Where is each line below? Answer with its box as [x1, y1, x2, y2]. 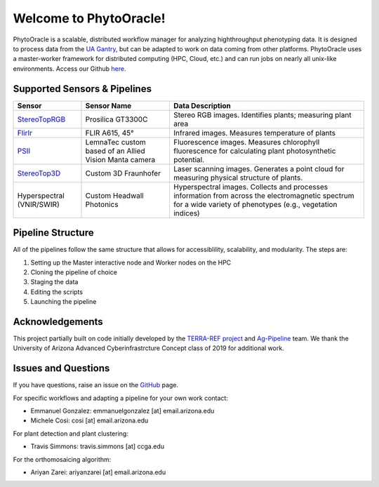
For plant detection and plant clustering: [13, 429, 129, 438]
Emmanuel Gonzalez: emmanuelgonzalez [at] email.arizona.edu [30, 407, 215, 415]
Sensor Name [85, 100, 132, 110]
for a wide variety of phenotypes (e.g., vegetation [173, 199, 338, 209]
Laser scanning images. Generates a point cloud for [173, 164, 345, 173]
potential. [173, 154, 205, 164]
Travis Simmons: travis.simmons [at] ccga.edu [30, 442, 165, 451]
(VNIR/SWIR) [17, 199, 60, 209]
